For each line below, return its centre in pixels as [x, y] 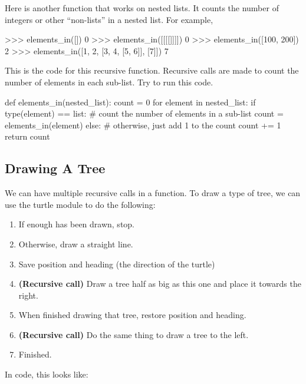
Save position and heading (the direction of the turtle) [117, 264]
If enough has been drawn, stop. [77, 224]
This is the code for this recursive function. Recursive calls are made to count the [152, 70]
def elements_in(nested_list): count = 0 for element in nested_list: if [130, 102]
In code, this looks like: [47, 374]
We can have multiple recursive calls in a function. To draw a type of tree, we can [153, 193]
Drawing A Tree [55, 168]
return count [27, 136]
